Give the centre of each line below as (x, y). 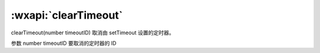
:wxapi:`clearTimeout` (67, 15)
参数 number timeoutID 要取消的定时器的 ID (64, 43)
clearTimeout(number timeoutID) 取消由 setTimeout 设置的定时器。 (93, 33)
